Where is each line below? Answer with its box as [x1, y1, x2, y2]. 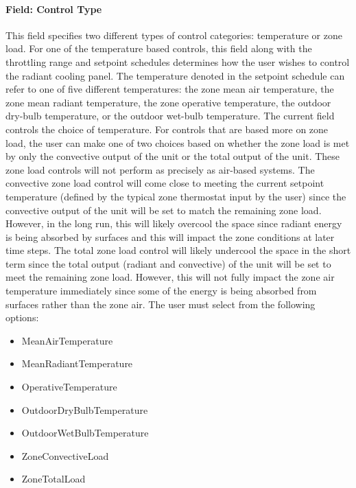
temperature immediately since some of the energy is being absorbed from [5, 283, 317, 298]
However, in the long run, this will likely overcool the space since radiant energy [5, 216, 342, 231]
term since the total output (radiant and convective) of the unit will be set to [5, 256, 331, 270]
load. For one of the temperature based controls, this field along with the [5, 41, 312, 56]
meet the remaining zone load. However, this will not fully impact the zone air [5, 270, 335, 284]
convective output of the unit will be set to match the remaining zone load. [5, 202, 322, 217]
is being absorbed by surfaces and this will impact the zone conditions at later [5, 229, 335, 244]
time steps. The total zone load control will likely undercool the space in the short [5, 243, 351, 257]
